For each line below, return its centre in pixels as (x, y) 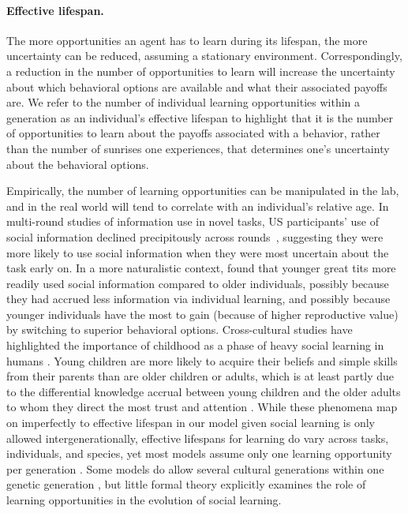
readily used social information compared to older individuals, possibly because (198, 283)
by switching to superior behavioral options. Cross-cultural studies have (180, 330)
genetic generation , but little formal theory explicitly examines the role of (186, 484)
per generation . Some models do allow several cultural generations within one (195, 468)
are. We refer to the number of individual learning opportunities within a (183, 102)
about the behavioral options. (78, 164)
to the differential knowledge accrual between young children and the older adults (204, 391)
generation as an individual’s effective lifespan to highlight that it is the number (200, 117)
